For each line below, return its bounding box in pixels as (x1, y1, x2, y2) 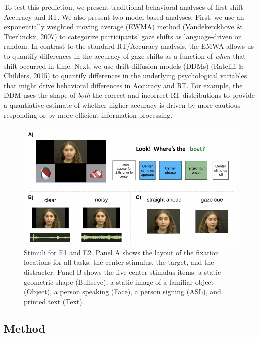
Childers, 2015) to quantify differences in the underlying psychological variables (4, 70, 247, 81)
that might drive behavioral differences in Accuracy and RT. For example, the (4, 80, 243, 90)
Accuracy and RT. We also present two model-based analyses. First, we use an (4, 11, 244, 22)
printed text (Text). (24, 296, 84, 306)
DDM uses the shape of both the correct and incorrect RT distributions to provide (4, 90, 255, 100)
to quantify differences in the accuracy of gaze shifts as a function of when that (4, 50, 246, 61)
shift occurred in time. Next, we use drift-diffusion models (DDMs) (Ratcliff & (4, 60, 244, 71)
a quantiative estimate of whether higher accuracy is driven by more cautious (4, 99, 241, 110)
